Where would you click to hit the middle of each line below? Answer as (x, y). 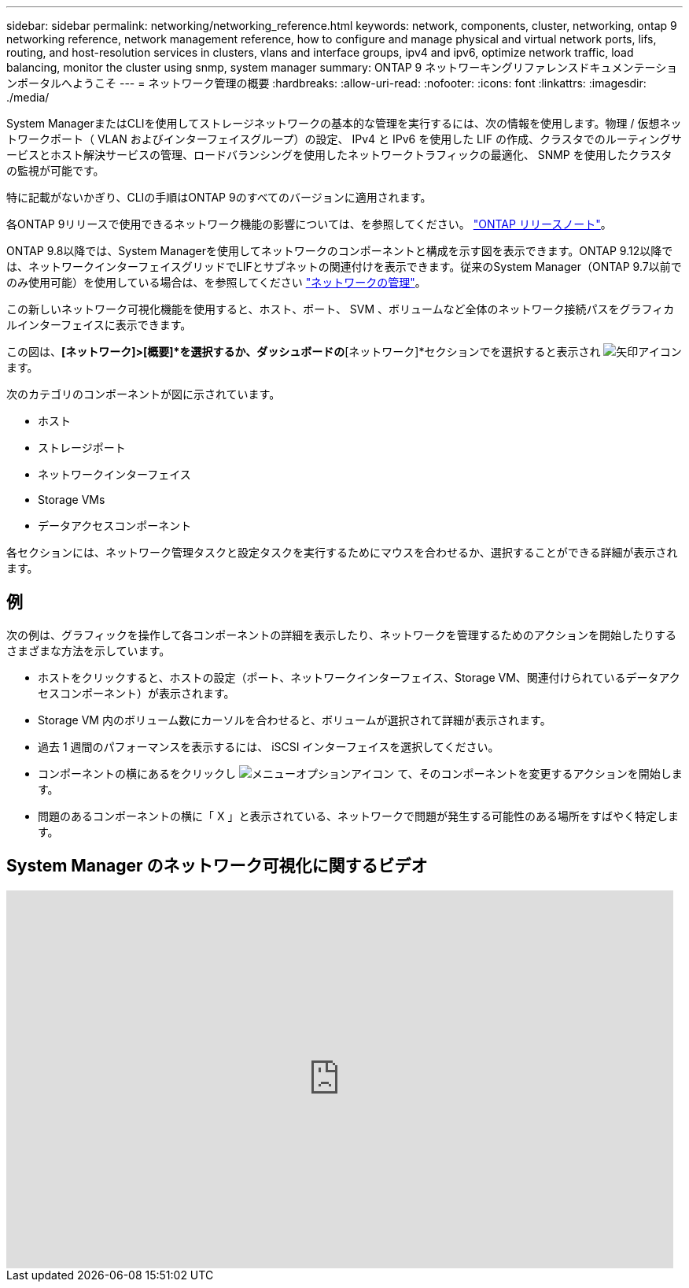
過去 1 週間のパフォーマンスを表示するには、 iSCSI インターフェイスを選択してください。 (269, 746)
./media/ (28, 97)
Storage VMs (72, 500)
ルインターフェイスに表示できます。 (99, 325)
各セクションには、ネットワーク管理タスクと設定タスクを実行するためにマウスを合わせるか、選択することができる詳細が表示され (342, 552)
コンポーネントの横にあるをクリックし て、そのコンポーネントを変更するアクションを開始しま (360, 773)
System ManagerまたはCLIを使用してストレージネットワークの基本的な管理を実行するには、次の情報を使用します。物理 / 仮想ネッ (344, 123)
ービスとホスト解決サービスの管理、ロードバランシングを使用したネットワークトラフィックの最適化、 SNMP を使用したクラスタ (339, 155)
